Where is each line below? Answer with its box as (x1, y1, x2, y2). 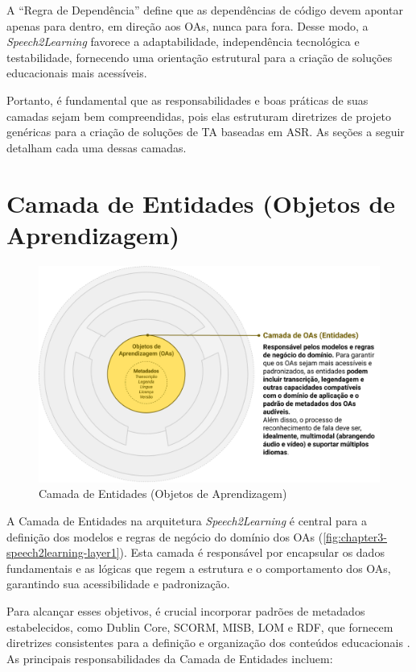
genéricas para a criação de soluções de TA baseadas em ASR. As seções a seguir (6, 123, 405, 140)
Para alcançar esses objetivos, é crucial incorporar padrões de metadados (6, 602, 365, 619)
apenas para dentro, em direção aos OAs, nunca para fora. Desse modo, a (6, 17, 369, 34)
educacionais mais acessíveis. (6, 64, 147, 81)
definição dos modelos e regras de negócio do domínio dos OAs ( (6, 528, 323, 545)
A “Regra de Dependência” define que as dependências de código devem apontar (6, 2, 403, 18)
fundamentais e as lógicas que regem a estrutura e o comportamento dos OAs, (6, 559, 391, 576)
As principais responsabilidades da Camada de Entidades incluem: (6, 649, 333, 666)
